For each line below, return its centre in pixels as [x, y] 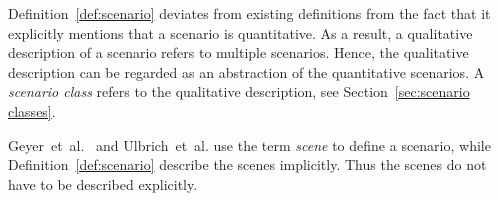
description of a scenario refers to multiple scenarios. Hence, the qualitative [238, 52]
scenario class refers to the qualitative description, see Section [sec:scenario [239, 91]
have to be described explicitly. [103, 183]
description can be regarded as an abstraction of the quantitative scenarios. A [246, 71]
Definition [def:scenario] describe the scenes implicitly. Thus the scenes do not [247, 164]
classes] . [32, 110]
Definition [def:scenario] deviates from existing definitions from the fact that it [249, 13]
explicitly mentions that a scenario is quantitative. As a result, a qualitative [240, 32]
